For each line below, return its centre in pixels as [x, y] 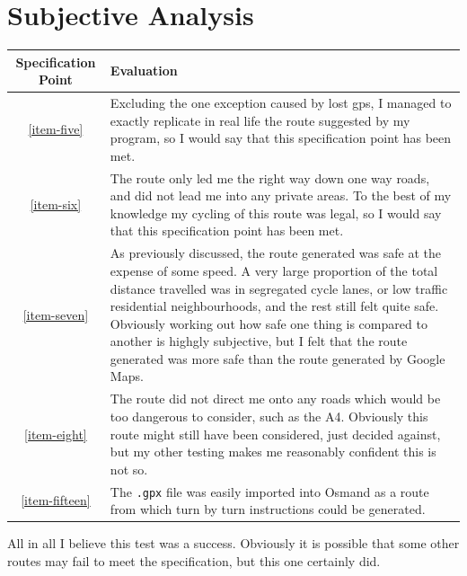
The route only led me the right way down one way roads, [270, 177]
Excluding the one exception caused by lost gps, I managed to [281, 103]
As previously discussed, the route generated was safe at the [275, 253]
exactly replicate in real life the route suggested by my [260, 120]
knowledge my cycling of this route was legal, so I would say [276, 213]
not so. [129, 469]
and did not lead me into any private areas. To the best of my [281, 195]
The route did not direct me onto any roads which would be [275, 399]
